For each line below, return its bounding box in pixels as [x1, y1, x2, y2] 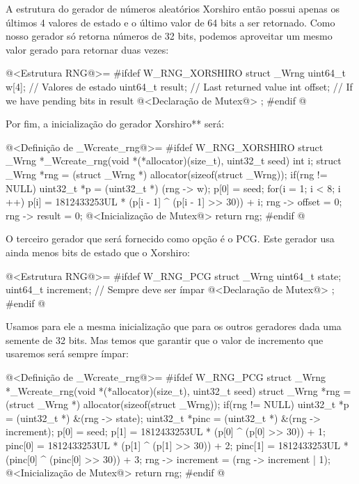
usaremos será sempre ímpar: [6, 346, 129, 361]
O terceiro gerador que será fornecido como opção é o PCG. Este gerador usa [6, 231, 335, 246]
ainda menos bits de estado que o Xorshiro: [6, 244, 190, 259]
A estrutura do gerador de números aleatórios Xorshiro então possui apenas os [6, 1, 340, 15]
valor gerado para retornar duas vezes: [6, 42, 169, 56]
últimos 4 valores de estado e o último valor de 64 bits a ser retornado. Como [6, 15, 335, 29]
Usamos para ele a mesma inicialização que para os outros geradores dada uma [6, 319, 342, 334]
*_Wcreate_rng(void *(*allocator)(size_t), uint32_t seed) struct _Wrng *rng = [6, 383, 351, 398]
